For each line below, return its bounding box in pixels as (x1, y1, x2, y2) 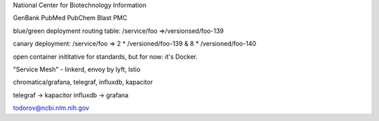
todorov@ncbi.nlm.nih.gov (13, 104, 90, 112)
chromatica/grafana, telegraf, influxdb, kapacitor (13, 78, 154, 87)
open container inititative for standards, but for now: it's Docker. (13, 52, 198, 61)
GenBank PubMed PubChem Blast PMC (13, 14, 128, 22)
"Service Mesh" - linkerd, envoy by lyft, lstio (13, 65, 140, 73)
